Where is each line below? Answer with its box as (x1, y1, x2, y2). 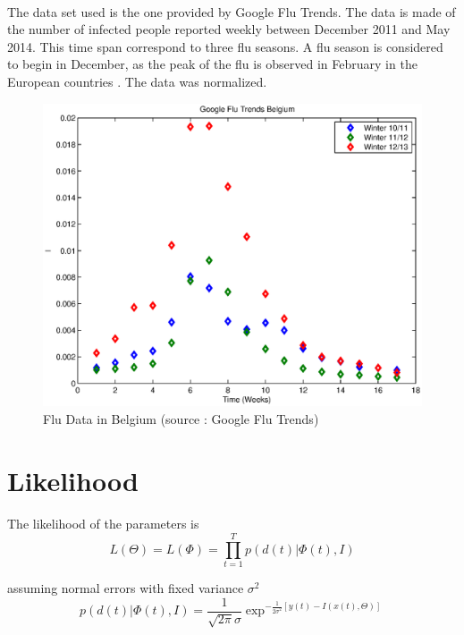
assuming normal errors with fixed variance (7, 579, 244, 597)
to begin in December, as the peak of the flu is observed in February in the (7, 55, 418, 73)
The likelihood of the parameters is (7, 514, 199, 533)
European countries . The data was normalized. (7, 72, 267, 90)
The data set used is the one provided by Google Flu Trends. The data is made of (7, 2, 456, 21)
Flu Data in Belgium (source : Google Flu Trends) (43, 409, 319, 428)
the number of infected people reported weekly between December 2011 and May (7, 20, 451, 38)
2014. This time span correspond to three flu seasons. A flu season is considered (7, 37, 443, 55)
